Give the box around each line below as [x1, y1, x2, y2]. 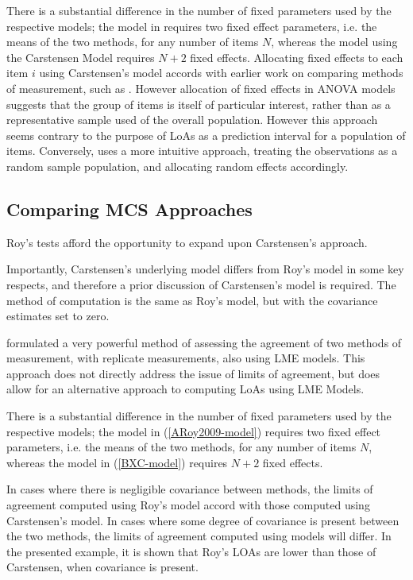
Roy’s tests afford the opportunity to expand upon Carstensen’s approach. [6, 234, 368, 250]
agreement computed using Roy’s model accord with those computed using [6, 497, 370, 513]
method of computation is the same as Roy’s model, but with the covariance [6, 292, 378, 308]
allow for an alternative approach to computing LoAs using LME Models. [6, 381, 365, 397]
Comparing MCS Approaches [6, 196, 253, 221]
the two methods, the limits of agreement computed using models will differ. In [6, 528, 392, 544]
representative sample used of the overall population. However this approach [6, 111, 378, 128]
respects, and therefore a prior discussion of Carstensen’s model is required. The [6, 276, 396, 292]
